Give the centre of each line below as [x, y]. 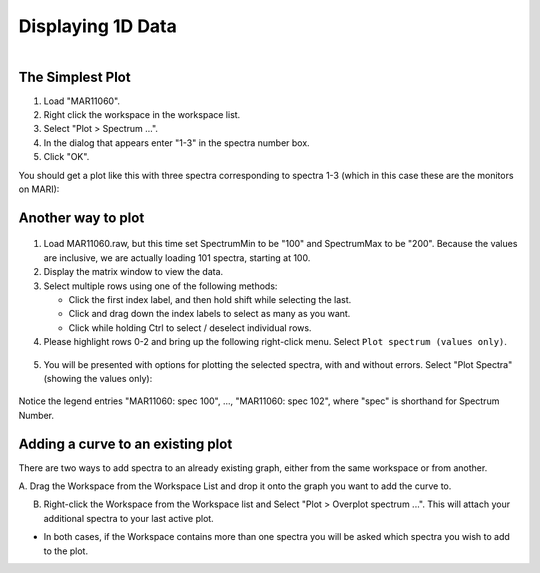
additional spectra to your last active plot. [128, 518]
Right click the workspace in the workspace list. [142, 115]
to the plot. [66, 551]
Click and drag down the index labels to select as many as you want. [209, 314]
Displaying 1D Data [97, 26]
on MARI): [39, 189]
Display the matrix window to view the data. [133, 272]
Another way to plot [81, 217]
